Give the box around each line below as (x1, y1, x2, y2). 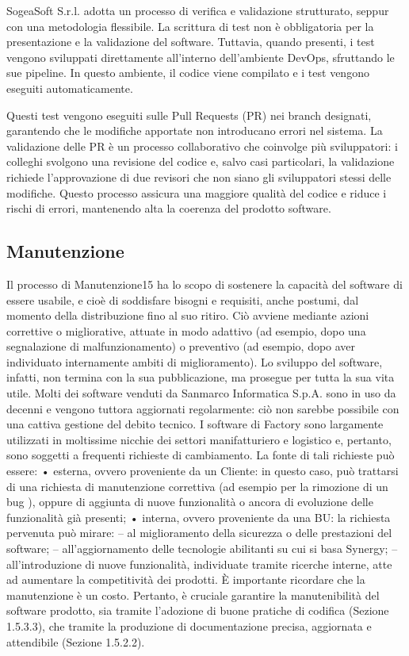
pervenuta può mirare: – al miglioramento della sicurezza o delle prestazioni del (6, 524, 392, 541)
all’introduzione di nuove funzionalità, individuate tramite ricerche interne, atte (6, 555, 392, 572)
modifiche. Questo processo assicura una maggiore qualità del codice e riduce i (6, 184, 387, 201)
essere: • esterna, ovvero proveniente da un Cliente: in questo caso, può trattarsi (6, 462, 399, 479)
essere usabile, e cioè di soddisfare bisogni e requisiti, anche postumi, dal (6, 291, 359, 308)
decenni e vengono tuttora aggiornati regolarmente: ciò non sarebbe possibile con (6, 400, 399, 416)
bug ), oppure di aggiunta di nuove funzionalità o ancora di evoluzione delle (6, 493, 373, 510)
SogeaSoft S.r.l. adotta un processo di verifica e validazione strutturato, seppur (6, 2, 389, 18)
